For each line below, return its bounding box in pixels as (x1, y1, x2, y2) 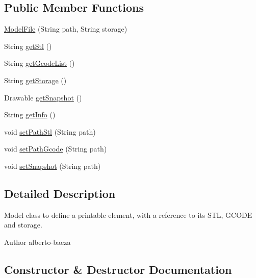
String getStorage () (4, 74, 67, 85)
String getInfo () (4, 109, 56, 120)
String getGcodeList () (4, 58, 75, 68)
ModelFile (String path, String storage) (4, 23, 127, 34)
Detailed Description (4, 185, 116, 201)
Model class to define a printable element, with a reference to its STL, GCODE (4, 209, 252, 220)
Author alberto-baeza (4, 236, 71, 247)
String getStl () (4, 40, 52, 51)
